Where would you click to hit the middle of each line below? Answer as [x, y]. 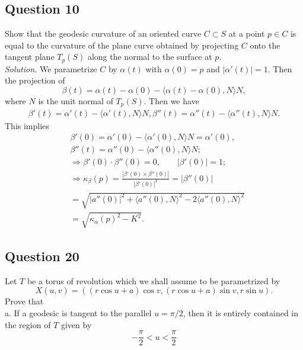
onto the [265, 45]
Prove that [24, 301]
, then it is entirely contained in [241, 312]
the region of [28, 324]
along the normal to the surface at [150, 57]
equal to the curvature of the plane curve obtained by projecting [122, 45]
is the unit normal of [76, 101]
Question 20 [42, 256]
